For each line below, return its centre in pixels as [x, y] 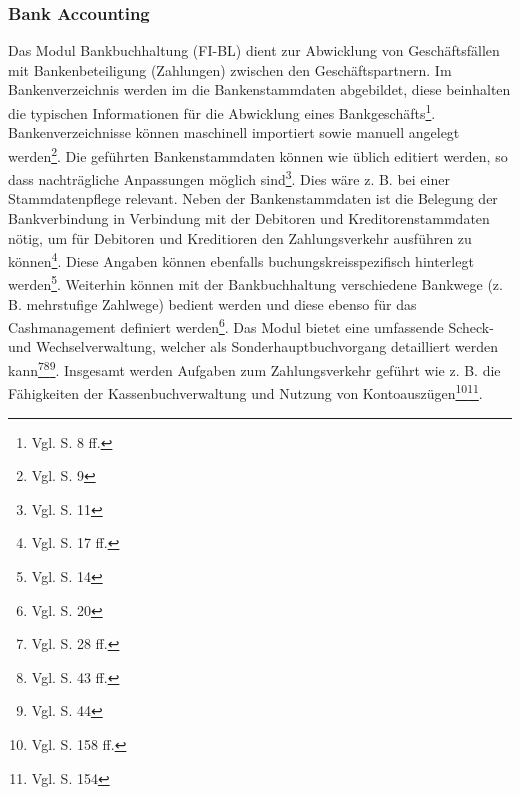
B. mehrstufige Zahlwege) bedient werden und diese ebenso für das [212, 303]
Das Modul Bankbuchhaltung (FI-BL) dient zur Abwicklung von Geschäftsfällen [254, 50]
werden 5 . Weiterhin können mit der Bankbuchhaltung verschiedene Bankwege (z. [255, 283]
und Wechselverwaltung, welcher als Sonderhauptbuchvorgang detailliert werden [253, 346]
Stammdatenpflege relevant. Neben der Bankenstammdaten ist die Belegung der [253, 198]
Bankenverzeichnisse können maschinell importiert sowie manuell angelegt [234, 132]
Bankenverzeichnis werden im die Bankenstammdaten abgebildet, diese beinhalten [259, 89]
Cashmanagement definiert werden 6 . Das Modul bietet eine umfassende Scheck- [251, 325]
